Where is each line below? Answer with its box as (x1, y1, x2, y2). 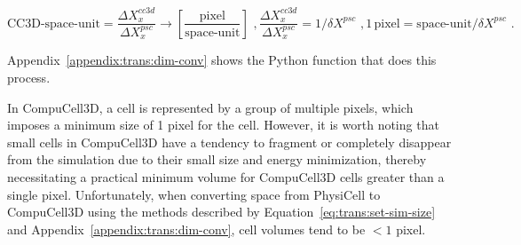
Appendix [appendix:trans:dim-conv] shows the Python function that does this (7, 51, 437, 69)
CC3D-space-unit (7, 17, 100, 30)
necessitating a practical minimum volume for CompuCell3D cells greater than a (7, 167, 445, 186)
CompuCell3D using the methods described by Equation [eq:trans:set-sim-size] (7, 202, 436, 221)
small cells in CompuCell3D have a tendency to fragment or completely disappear (7, 132, 452, 151)
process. (7, 67, 51, 86)
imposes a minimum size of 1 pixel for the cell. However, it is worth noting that (7, 115, 439, 134)
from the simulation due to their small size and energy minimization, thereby (7, 150, 427, 169)
